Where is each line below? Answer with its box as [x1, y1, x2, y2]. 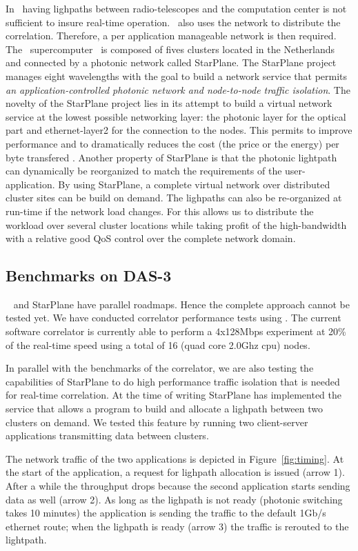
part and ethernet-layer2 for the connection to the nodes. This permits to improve [6, 123, 352, 137]
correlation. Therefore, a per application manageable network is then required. [6, 28, 337, 43]
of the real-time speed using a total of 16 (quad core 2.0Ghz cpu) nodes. [6, 337, 310, 352]
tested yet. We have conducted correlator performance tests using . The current [6, 310, 341, 325]
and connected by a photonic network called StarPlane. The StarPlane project [6, 55, 337, 70]
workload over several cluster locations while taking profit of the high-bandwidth [6, 217, 347, 232]
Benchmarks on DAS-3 [6, 265, 172, 286]
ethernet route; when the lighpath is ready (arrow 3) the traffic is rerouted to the [6, 519, 349, 533]
